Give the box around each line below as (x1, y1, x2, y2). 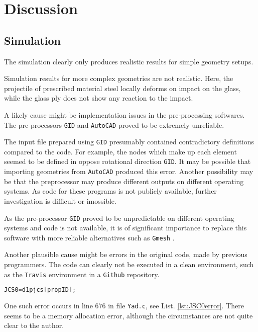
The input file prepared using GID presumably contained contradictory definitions (4, 136, 254, 147)
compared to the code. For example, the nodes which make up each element (4, 146, 237, 156)
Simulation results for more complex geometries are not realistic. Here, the (4, 73, 233, 84)
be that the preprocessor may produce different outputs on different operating (4, 176, 244, 186)
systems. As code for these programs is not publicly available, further (4, 186, 217, 196)
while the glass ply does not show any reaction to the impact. (4, 93, 193, 103)
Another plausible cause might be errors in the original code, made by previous (4, 249, 247, 260)
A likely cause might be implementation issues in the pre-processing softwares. (4, 109, 245, 120)
